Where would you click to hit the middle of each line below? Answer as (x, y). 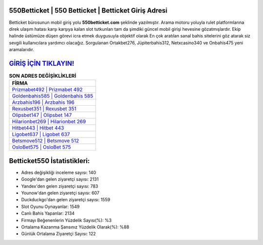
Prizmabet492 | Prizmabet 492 (47, 90)
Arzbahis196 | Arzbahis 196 (43, 102)
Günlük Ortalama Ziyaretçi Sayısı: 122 (58, 234)
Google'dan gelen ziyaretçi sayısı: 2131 (60, 179)
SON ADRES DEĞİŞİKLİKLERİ (43, 76)
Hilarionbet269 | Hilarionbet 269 (49, 122)
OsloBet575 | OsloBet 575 (41, 147)
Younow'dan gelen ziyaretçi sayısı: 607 (60, 193)
